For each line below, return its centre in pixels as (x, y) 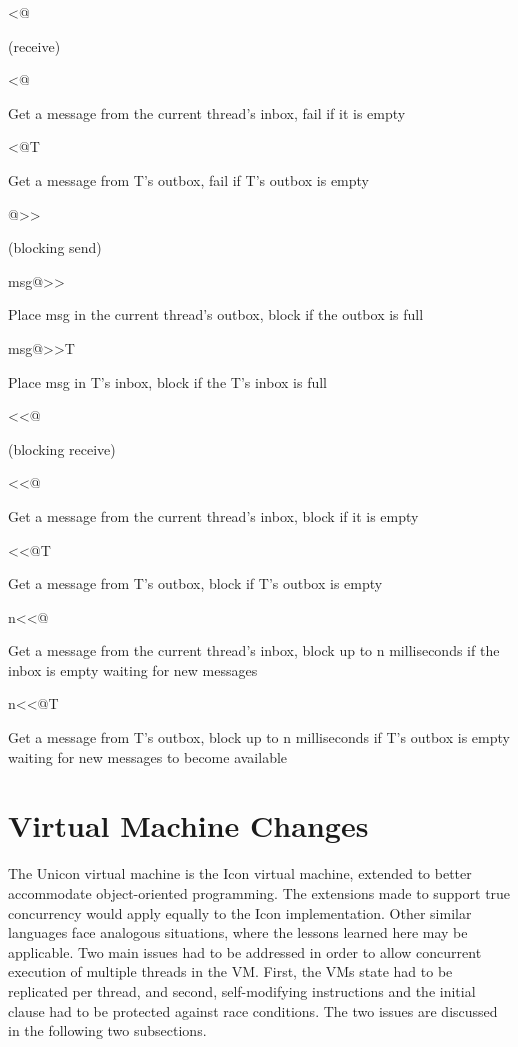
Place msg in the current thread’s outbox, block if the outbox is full (216, 314)
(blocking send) (55, 247)
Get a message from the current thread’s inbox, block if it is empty (213, 515)
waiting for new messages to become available (148, 756)
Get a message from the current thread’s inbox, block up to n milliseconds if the (254, 650)
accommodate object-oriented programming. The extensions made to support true (259, 892)
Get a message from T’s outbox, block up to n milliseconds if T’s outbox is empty (259, 737)
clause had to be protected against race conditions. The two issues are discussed (253, 1010)
